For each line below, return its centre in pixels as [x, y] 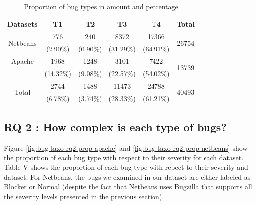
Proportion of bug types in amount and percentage [101, 6]
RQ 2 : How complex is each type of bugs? [115, 127]
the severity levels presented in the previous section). [84, 196]
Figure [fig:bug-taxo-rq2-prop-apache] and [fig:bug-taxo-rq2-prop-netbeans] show [126, 147]
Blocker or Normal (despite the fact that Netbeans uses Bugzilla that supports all [128, 186]
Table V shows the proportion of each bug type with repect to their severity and [126, 167]
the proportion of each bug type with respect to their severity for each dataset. [124, 157]
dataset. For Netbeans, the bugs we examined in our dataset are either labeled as [127, 177]
